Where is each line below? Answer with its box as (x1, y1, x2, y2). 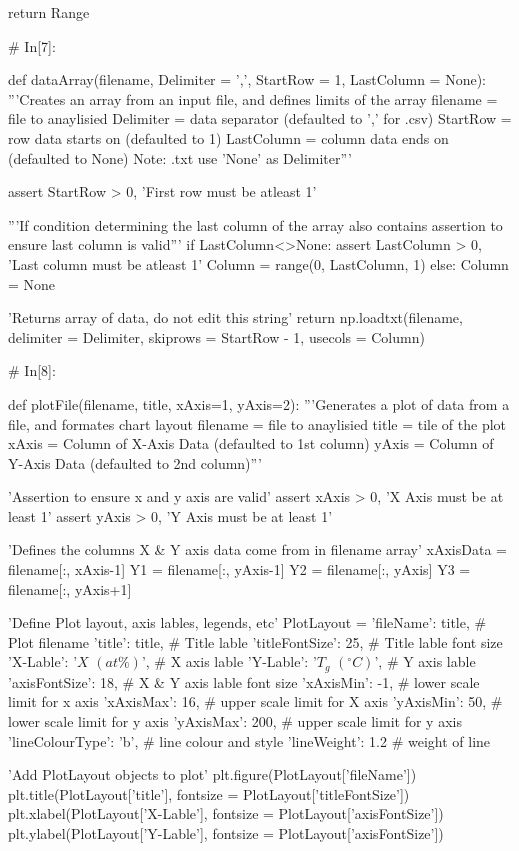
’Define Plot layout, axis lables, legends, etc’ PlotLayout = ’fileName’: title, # (8, 612, 487, 633)
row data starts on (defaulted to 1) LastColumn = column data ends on (8, 127, 449, 148)
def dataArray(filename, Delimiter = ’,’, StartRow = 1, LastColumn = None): (8, 69, 487, 90)
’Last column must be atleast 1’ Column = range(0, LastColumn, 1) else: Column (8, 253, 509, 274)
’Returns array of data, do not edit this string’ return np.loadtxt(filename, (8, 307, 463, 328)
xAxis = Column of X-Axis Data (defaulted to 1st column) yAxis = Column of (8, 433, 494, 454)
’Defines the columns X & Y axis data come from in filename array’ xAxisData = (8, 539, 507, 560)
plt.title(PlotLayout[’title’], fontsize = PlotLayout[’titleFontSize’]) (8, 783, 410, 804)
